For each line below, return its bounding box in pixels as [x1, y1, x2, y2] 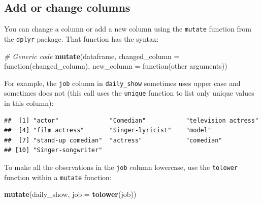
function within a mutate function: [4, 171, 112, 182]
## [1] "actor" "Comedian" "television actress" [4, 117, 259, 124]
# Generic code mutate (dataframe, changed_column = [4, 50, 180, 61]
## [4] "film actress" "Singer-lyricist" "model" [4, 127, 212, 134]
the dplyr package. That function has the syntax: [4, 33, 159, 44]
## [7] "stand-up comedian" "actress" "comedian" [4, 136, 222, 144]
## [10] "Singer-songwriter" [4, 147, 103, 154]
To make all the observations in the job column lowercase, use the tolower [4, 161, 238, 172]
